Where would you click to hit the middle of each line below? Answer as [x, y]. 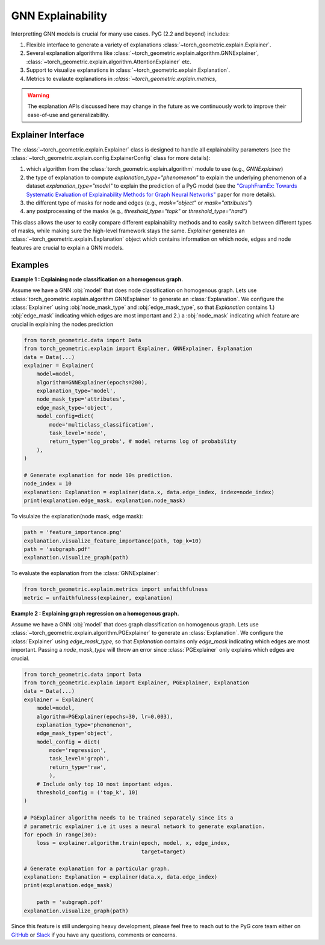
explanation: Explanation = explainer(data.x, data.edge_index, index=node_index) [149, 492]
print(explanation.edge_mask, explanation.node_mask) [105, 501]
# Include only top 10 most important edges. [105, 784]
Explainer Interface [48, 135]
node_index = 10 [48, 484]
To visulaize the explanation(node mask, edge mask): [77, 517]
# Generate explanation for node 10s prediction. [98, 475]
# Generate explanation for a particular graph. [97, 868]
